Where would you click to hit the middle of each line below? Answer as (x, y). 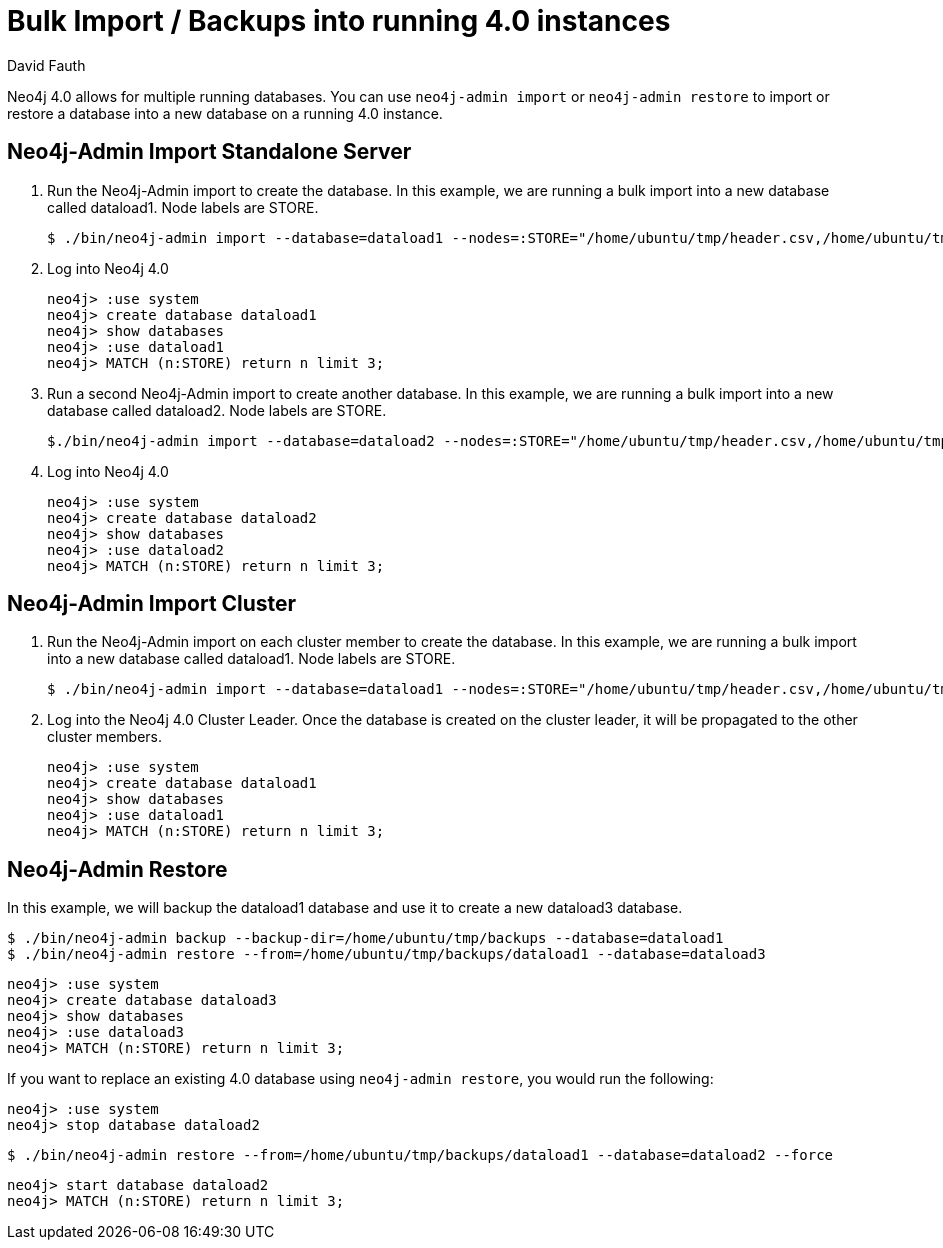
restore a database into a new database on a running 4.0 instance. (225, 113)
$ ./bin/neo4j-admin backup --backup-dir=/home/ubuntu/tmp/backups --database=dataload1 (365, 938)
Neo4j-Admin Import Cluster (152, 604)
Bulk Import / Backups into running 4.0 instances (339, 21)
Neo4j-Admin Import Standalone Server (209, 152)
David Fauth (46, 65)
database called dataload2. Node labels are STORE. (217, 410)
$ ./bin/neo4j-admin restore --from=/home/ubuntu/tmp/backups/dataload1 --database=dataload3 (386, 954)
